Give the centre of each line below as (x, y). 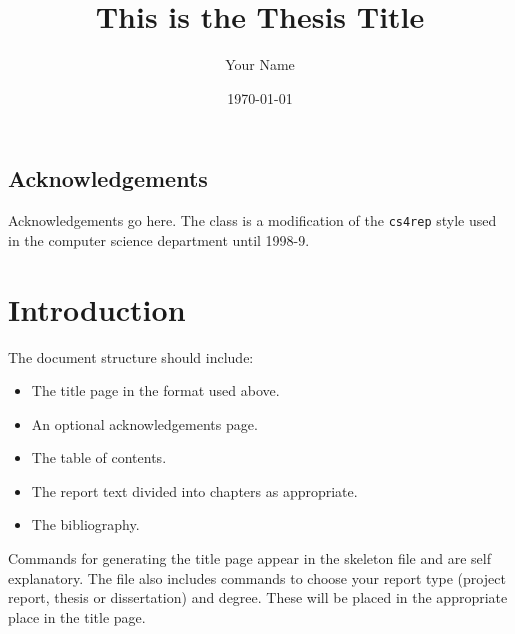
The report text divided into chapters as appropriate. (194, 490)
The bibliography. (85, 524)
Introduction (97, 308)
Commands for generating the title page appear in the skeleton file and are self (249, 558)
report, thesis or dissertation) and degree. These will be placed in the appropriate (258, 597)
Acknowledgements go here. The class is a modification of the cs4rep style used (252, 220)
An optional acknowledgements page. (144, 423)
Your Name (260, 64)
